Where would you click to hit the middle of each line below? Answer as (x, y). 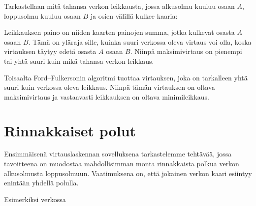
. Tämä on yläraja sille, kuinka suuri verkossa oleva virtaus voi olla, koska (140, 41)
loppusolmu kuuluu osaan (42, 15)
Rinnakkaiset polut (70, 130)
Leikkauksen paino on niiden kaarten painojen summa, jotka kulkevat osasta (119, 32)
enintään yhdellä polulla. (41, 183)
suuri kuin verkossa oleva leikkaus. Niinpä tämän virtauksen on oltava (110, 87)
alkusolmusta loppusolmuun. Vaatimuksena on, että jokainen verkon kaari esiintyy (128, 173)
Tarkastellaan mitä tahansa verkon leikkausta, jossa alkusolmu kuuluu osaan (119, 6)
